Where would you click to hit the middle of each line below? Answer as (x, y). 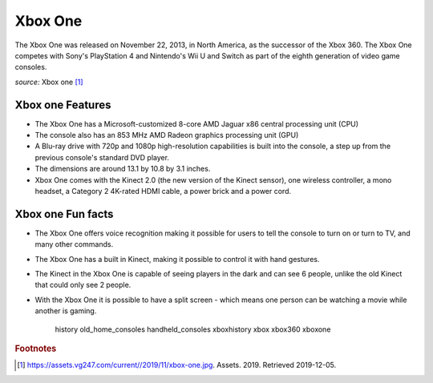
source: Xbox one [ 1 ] (49, 82)
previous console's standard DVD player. (102, 157)
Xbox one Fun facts (64, 214)
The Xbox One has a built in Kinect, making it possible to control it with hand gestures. (177, 259)
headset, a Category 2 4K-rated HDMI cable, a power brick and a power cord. (163, 191)
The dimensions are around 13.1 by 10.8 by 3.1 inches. (123, 169)
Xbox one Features (63, 105)
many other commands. (74, 244)
